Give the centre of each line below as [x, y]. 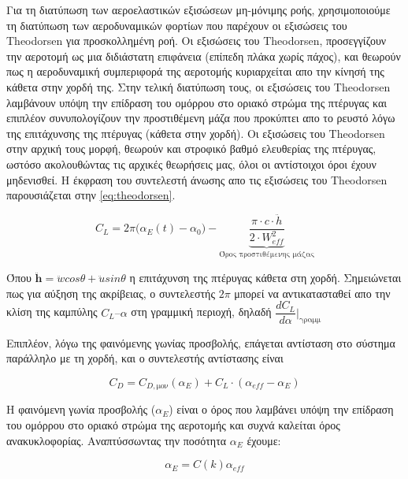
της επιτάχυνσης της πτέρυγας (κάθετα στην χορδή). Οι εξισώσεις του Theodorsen [196, 133]
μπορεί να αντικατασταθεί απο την [312, 293]
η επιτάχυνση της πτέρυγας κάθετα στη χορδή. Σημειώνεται [265, 278]
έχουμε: [264, 440]
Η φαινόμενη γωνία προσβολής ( [81, 409]
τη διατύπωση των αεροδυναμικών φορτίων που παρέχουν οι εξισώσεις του [177, 25]
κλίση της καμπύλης [52, 312]
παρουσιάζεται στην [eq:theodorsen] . [91, 195]
